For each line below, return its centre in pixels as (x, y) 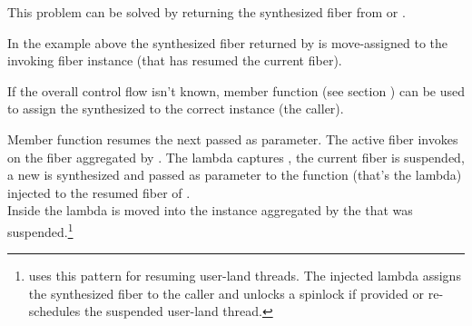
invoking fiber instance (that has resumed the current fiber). (175, 60)
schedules (54, 311)
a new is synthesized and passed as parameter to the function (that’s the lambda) (235, 175)
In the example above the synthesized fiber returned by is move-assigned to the (228, 42)
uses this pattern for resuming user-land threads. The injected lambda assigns (245, 276)
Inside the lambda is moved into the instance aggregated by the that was (210, 210)
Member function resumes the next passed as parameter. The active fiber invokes (233, 138)
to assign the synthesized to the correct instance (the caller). (176, 109)
